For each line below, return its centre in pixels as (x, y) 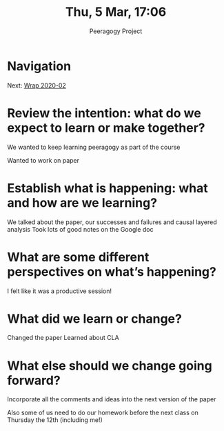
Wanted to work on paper (43, 160)
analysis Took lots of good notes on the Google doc (80, 229)
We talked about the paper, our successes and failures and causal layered (112, 222)
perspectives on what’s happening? (112, 271)
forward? (34, 380)
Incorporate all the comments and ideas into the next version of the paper (112, 399)
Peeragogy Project (116, 31)
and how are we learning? (82, 202)
